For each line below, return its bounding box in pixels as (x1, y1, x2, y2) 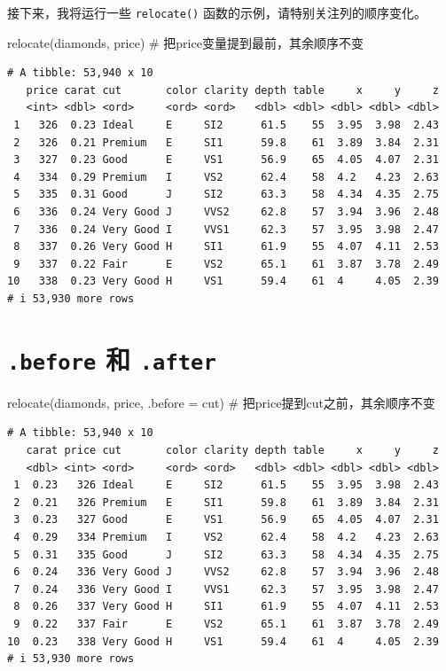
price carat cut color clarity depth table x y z (26, 83, 439, 97)
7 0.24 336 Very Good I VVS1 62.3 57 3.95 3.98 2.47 (13, 582, 439, 596)
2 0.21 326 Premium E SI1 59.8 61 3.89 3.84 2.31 (13, 495, 439, 509)
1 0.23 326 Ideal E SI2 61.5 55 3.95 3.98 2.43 (13, 479, 439, 492)
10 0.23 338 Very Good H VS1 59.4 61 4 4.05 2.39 (7, 635, 439, 648)
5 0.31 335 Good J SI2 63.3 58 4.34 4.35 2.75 (13, 548, 439, 561)
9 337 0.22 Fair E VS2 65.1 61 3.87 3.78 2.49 (13, 257, 439, 270)
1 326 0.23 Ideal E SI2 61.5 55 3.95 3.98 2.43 (13, 119, 439, 132)
